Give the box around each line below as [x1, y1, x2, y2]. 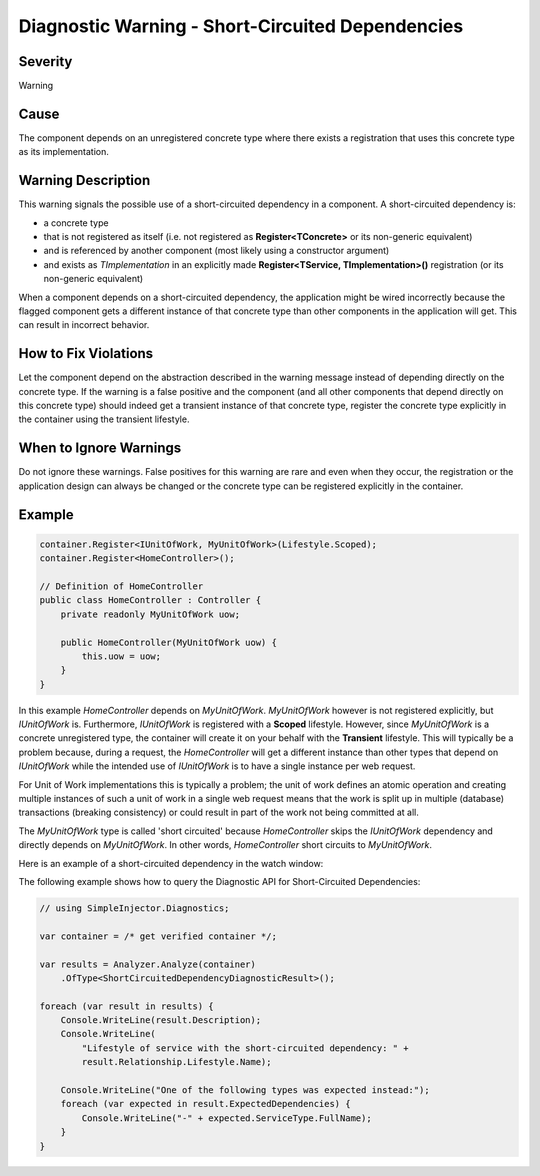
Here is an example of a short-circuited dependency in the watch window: [18, 857, 324, 869]
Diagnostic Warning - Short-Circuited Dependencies [18, 15, 464, 37]
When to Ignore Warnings [18, 440, 182, 457]
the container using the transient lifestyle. [18, 413, 190, 425]
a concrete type [43, 216, 109, 229]
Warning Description [18, 172, 151, 189]
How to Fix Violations [18, 345, 154, 362]
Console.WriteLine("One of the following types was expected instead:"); [60, 1085, 430, 1096]
